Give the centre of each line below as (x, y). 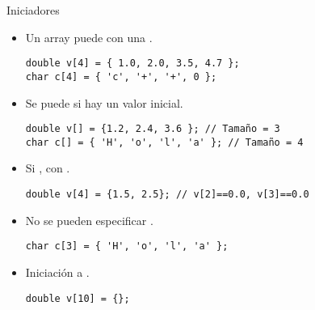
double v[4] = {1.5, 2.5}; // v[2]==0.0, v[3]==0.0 (167, 194)
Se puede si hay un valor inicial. (104, 102)
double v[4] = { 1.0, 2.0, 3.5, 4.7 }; (132, 64)
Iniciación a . (57, 272)
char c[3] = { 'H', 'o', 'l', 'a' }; (127, 246)
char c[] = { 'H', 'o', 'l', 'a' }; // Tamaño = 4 (164, 142)
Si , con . (48, 168)
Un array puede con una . (89, 37)
